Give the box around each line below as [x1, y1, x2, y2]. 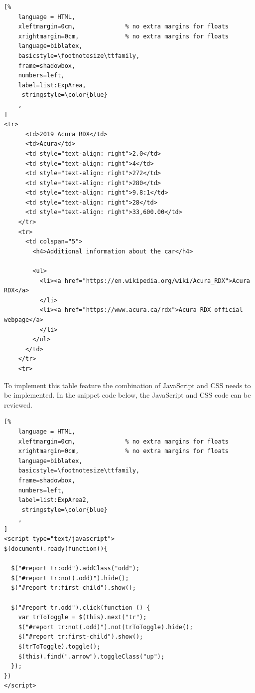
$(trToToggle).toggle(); [18, 643, 101, 650]
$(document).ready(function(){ [4, 545, 108, 553]
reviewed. [4, 399, 32, 410]
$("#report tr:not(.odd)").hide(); [11, 574, 129, 582]
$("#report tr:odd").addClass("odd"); [11, 565, 140, 572]
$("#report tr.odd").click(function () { [11, 604, 150, 611]
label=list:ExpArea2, [18, 496, 90, 504]
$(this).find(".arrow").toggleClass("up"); [18, 653, 165, 660]
